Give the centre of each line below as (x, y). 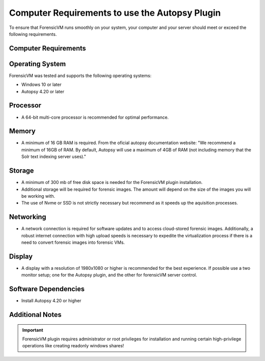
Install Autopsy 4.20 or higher (51, 301)
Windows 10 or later (41, 85)
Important (33, 330)
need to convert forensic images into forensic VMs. (73, 242)
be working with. (38, 196)
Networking (28, 217)
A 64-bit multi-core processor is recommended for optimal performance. (95, 117)
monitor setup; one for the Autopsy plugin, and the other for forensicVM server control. (109, 275)
